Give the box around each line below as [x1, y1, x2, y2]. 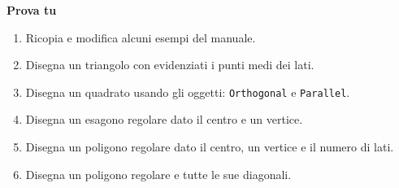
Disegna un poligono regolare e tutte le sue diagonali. [25, 165, 292, 182]
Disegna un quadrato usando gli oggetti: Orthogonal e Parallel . [25, 83, 350, 100]
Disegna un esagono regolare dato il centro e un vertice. [25, 111, 303, 128]
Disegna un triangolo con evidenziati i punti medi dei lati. [25, 56, 314, 73]
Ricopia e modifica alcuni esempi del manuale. [25, 28, 256, 46]
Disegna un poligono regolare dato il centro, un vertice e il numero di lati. [25, 138, 394, 155]
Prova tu [7, 2, 57, 18]
